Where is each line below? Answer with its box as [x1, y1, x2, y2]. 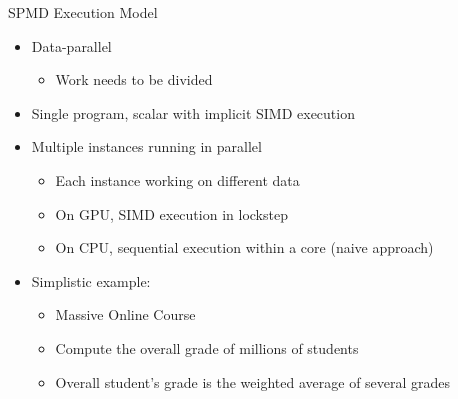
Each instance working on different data [55, 169, 300, 190]
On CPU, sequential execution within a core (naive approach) [55, 237, 434, 258]
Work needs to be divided [55, 69, 213, 90]
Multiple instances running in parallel [31, 136, 262, 157]
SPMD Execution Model [8, 2, 158, 22]
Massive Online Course [55, 304, 196, 325]
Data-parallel [31, 35, 112, 56]
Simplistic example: [31, 270, 151, 291]
